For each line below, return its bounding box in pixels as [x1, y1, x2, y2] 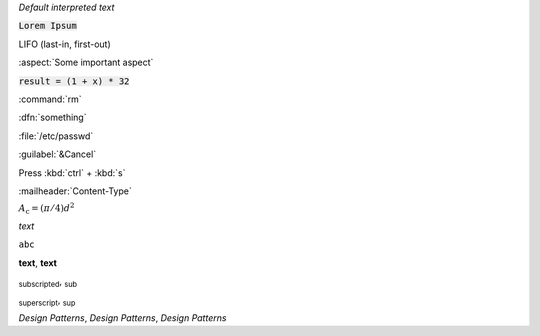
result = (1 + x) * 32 [18, 75, 130, 87]
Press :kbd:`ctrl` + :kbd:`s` [18, 166, 126, 179]
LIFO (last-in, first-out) [18, 38, 112, 50]
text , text [18, 256, 57, 269]
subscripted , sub [18, 275, 78, 290]
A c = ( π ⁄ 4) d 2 [18, 201, 75, 217]
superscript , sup [18, 293, 76, 308]
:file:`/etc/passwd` [18, 130, 94, 142]
